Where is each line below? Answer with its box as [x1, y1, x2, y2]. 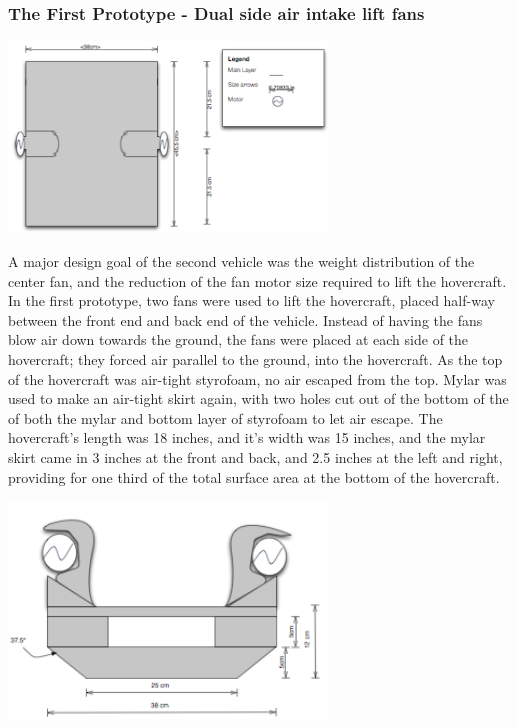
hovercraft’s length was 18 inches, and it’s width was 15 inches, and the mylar [8, 427, 486, 448]
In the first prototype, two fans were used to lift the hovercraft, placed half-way [8, 290, 495, 311]
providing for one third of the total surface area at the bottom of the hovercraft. [8, 466, 500, 487]
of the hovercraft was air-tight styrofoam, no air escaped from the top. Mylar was [8, 368, 507, 389]
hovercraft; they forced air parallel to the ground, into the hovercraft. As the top [8, 348, 503, 369]
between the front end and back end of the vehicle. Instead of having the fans [8, 309, 483, 330]
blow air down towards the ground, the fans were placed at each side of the [8, 329, 469, 350]
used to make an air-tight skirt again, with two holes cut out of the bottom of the [8, 388, 509, 409]
